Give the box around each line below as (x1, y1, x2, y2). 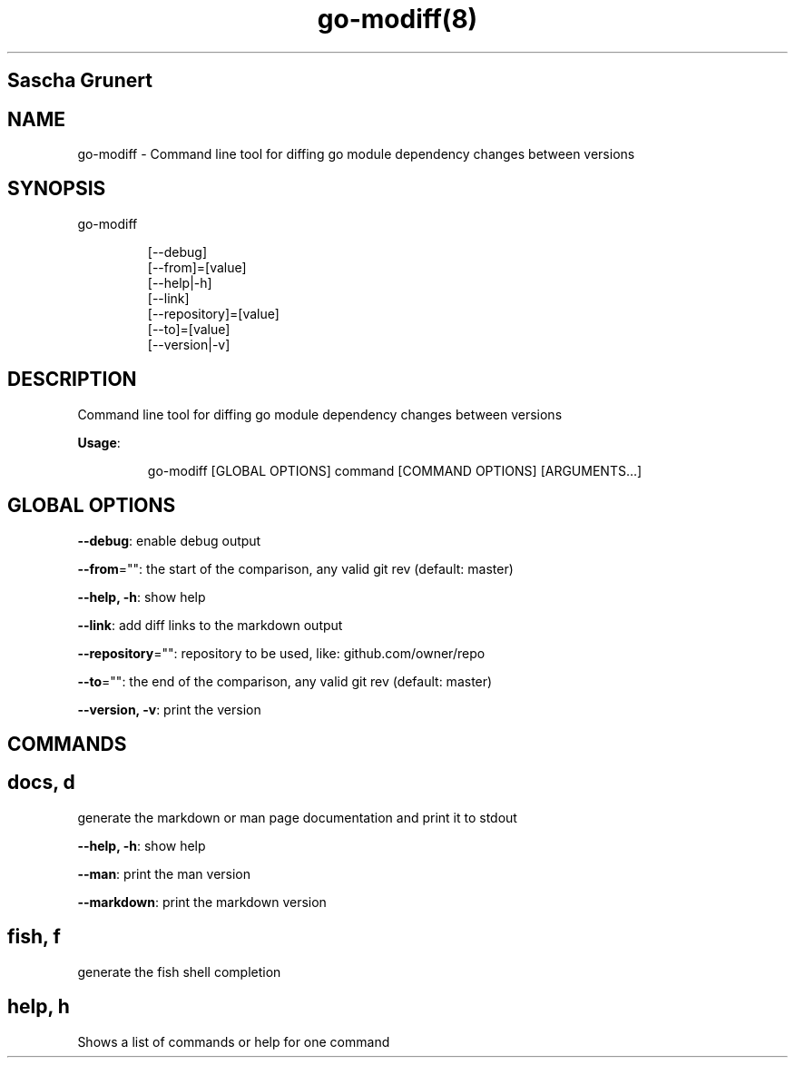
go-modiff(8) (317, 4, 478, 35)
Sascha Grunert (7, 69, 152, 93)
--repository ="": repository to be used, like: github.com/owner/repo (77, 645, 486, 661)
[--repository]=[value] (147, 305, 280, 321)
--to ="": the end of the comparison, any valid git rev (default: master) (77, 673, 493, 689)
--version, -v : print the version (77, 701, 261, 717)
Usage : (77, 434, 121, 450)
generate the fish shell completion (77, 963, 281, 980)
